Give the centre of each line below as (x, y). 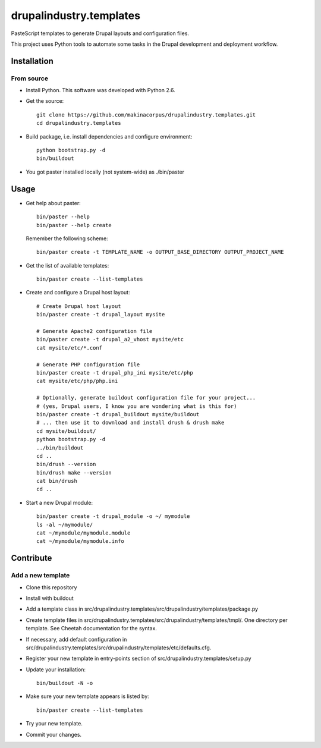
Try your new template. (54, 724)
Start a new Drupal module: (59, 502)
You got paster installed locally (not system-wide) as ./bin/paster (105, 172)
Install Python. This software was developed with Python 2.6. (100, 90)
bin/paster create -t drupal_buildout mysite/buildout (118, 414)
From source (30, 78)
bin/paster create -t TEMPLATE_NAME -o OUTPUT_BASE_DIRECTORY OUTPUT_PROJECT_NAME (160, 252)
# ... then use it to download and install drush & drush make (130, 423)
